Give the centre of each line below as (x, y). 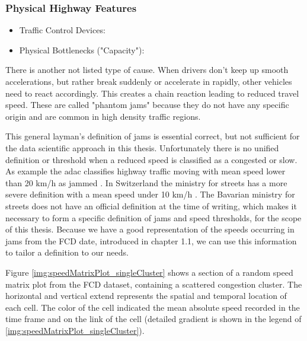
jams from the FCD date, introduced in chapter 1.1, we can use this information (151, 240)
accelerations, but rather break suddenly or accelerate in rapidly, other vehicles (149, 81)
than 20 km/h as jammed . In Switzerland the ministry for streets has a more (146, 182)
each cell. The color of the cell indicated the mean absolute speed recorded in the (153, 307)
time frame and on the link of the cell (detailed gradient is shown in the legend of (153, 319)
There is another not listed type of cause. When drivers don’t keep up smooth (147, 70)
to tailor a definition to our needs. (67, 252)
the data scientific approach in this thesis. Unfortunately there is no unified (142, 147)
